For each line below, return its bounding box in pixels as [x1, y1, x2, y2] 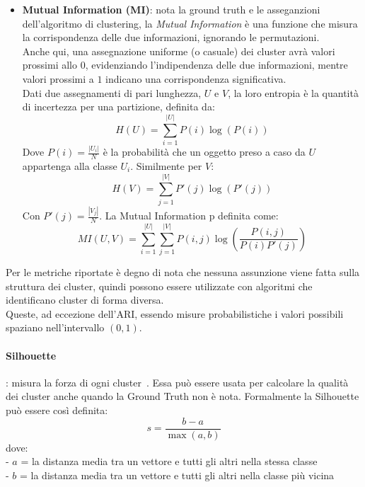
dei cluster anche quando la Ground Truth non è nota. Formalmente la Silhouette [6, 389, 359, 403]
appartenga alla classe [22, 159, 117, 173]
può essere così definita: [6, 402, 108, 417]
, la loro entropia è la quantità [228, 85, 359, 100]
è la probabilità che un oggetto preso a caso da [103, 144, 306, 159]
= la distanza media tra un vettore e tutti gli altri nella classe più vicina [20, 467, 335, 482]
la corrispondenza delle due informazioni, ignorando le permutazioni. [22, 30, 320, 45]
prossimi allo [22, 57, 77, 72]
